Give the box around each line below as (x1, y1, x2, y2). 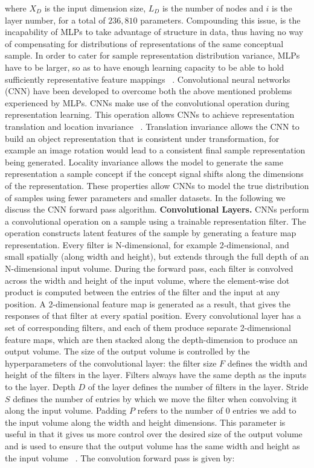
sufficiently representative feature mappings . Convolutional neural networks (5, 72, 290, 85)
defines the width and (227, 356, 308, 369)
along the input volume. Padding (5, 404, 127, 417)
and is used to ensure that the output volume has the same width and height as (5, 439, 300, 452)
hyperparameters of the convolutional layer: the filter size (5, 356, 217, 369)
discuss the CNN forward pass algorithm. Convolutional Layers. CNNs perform (5, 203, 309, 216)
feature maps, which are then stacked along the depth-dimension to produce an (5, 333, 298, 345)
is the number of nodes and (162, 2, 263, 14)
